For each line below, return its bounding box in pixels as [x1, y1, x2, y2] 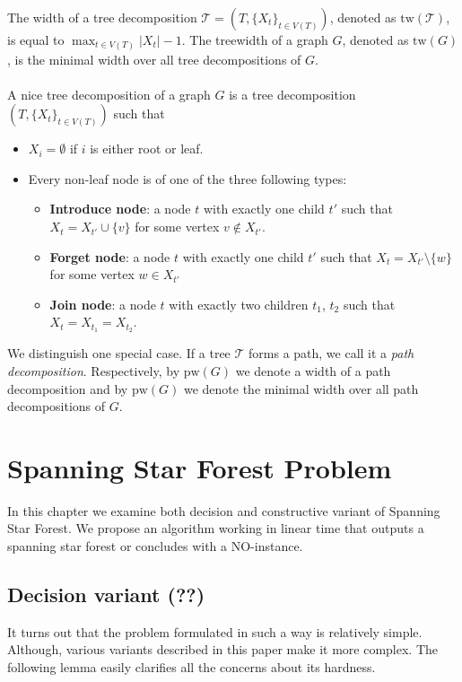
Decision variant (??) [7, 580, 205, 608]
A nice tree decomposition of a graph [7, 84, 211, 103]
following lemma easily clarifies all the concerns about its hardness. [7, 657, 376, 676]
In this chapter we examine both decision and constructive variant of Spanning [7, 501, 440, 520]
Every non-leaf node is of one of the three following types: [28, 169, 347, 188]
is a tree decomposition [229, 84, 356, 103]
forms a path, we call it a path [248, 344, 414, 363]
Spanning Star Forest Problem [7, 449, 392, 485]
